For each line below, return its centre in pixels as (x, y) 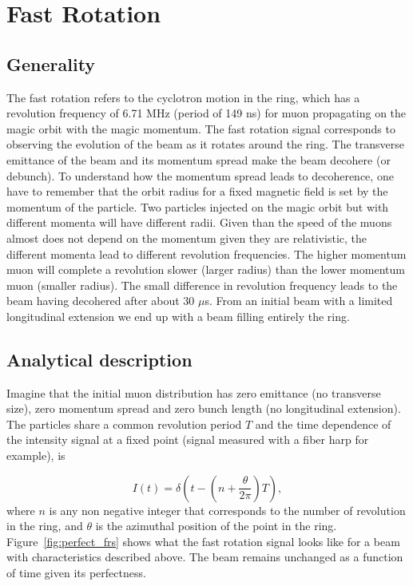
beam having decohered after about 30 (101, 301)
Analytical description (99, 359)
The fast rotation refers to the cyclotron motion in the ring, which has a (183, 97)
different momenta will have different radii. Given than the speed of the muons (199, 222)
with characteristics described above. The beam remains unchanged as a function (205, 557)
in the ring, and (45, 526)
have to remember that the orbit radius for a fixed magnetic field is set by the (197, 191)
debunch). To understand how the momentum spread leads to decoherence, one (200, 175)
